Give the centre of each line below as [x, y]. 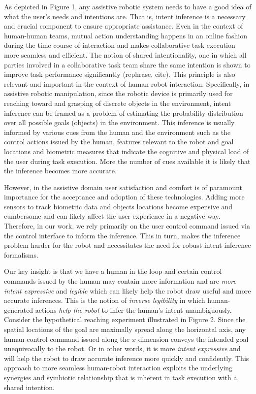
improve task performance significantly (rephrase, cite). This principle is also [120, 74]
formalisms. [21, 254]
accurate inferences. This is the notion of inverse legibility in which [105, 300]
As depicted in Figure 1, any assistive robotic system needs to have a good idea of [128, 6]
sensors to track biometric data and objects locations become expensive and [118, 206]
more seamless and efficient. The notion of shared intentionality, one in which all [125, 54]
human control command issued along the [67, 339]
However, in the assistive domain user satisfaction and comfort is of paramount [123, 187]
